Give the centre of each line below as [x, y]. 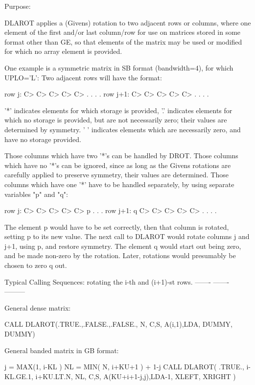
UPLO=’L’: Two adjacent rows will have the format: [83, 77]
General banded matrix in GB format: [62, 350]
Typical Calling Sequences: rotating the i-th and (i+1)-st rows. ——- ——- [117, 281]
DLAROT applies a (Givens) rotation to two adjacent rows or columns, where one [128, 22]
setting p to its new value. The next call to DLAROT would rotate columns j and [127, 236]
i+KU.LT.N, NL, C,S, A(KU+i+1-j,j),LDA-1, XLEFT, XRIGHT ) [136, 376]
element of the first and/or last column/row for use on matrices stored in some [123, 32]
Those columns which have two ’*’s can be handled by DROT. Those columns [121, 156]
